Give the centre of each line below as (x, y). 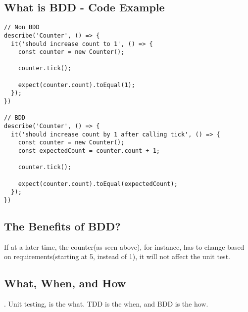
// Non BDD (22, 27)
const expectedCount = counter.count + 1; (89, 151)
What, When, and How (65, 283)
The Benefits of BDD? (62, 226)
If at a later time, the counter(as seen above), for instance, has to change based (124, 246)
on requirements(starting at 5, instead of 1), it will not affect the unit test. (117, 256)
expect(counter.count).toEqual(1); (76, 85)
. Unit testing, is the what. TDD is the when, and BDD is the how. (106, 304)
